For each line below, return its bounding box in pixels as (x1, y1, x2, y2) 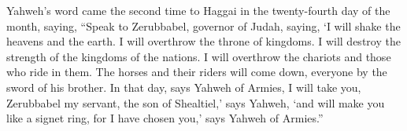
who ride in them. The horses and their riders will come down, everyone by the (6, 64, 387, 80)
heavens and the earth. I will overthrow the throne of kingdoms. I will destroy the (6, 33, 401, 49)
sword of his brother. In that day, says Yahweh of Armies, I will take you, (6, 78, 361, 95)
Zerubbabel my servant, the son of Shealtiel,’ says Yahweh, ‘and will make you (6, 94, 385, 111)
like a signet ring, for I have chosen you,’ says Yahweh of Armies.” (6, 110, 324, 126)
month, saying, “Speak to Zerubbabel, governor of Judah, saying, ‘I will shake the (6, 17, 401, 34)
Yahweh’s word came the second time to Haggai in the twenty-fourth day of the (6, 2, 390, 18)
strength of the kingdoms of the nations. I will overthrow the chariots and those (6, 48, 391, 64)
